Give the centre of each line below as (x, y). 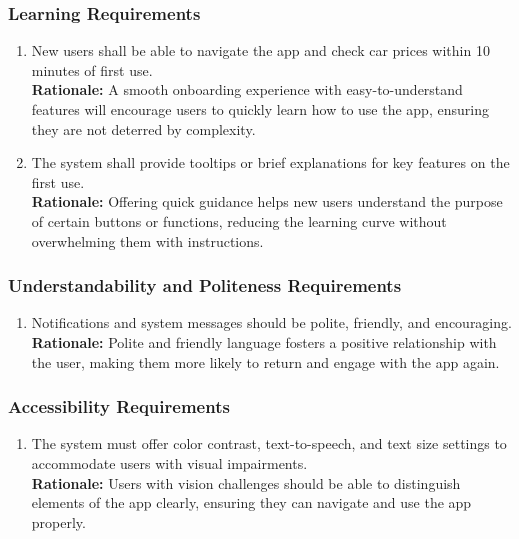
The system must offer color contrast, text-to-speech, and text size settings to (269, 443)
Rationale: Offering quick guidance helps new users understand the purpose (267, 201)
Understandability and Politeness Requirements (205, 285)
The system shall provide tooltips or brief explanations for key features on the (270, 162)
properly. (58, 521)
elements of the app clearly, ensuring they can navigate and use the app (251, 502)
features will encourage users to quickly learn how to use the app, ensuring (260, 109)
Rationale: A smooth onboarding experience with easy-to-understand (247, 89)
